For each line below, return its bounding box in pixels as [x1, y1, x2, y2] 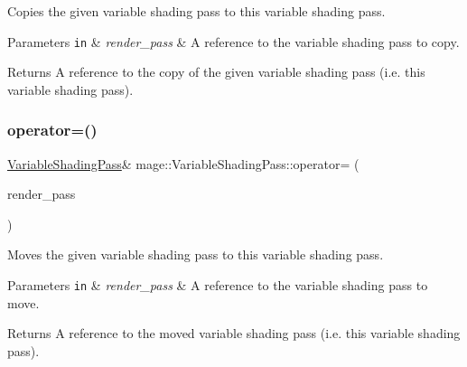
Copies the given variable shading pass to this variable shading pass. [7, 2, 386, 20]
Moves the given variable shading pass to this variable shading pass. [7, 245, 384, 264]
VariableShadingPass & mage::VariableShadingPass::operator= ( [7, 154, 360, 173]
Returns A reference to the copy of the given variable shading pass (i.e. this [7, 62, 425, 81]
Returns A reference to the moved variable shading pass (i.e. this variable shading [7, 324, 461, 343]
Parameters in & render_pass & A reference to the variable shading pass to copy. [7, 32, 460, 51]
